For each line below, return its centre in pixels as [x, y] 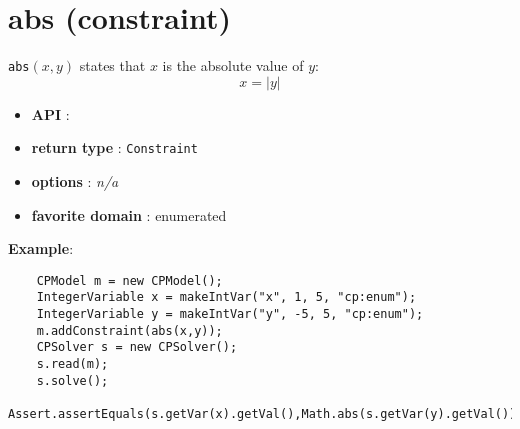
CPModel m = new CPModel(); [129, 280]
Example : [41, 248]
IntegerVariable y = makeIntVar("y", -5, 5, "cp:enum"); [230, 314]
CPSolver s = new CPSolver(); [137, 347]
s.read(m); [72, 364]
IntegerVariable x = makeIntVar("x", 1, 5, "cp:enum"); [226, 297]
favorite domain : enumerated [129, 214]
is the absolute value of [233, 65]
